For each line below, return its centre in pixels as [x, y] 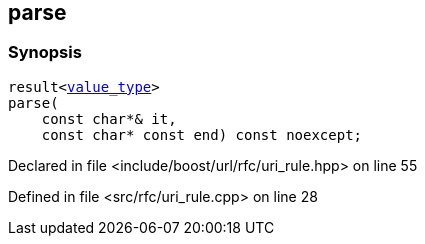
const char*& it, [109, 118]
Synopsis [45, 52]
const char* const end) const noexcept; [202, 134]
